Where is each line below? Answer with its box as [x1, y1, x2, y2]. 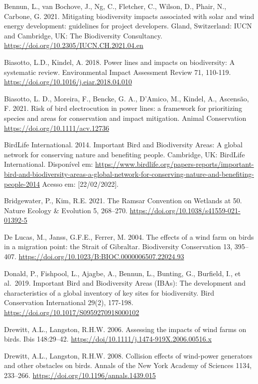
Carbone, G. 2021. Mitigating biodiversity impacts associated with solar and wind [4, 10, 255, 21]
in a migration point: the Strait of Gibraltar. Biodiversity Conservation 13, [4, 241, 233, 252]
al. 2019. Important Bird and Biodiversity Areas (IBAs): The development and [4, 278, 246, 288]
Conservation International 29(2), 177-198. [4, 297, 133, 308]
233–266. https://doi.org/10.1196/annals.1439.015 [4, 370, 156, 380]
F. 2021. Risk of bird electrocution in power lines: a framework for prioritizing [4, 103, 243, 113]
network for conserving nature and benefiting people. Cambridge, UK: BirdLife [4, 149, 245, 159]
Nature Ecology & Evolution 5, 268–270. [4, 205, 128, 215]
